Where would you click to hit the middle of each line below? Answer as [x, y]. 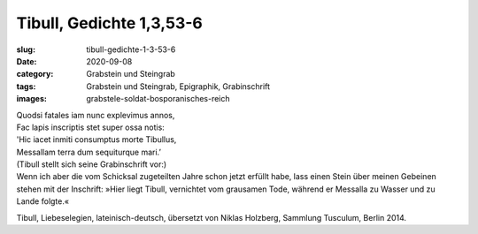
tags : [26, 86]
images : [32, 99]
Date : [27, 61]
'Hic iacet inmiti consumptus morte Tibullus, [96, 140]
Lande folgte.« [43, 201]
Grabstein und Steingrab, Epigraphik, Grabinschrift [178, 86]
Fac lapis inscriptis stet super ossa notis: [91, 127]
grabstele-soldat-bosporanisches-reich [158, 99]
